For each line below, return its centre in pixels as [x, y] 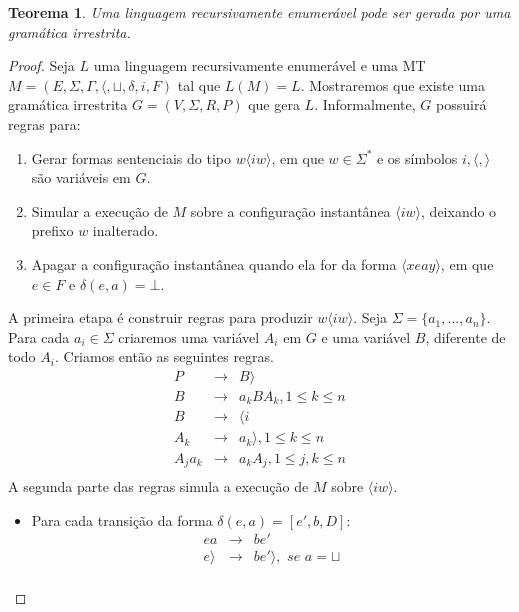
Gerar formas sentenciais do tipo [131, 157]
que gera [274, 104]
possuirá [461, 104]
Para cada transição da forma [122, 519]
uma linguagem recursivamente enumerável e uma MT [259, 65]
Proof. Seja [41, 65]
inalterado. [125, 230]
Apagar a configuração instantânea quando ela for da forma [214, 263]
